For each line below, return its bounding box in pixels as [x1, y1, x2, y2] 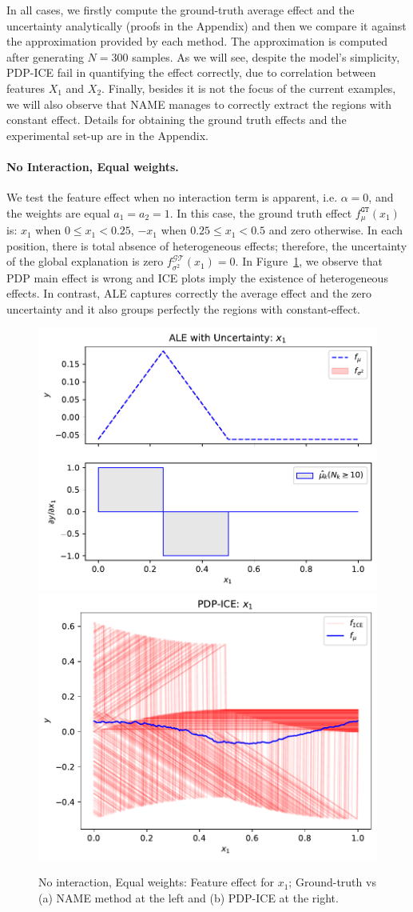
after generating [6, 48, 84, 65]
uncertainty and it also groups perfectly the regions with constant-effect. [6, 300, 361, 317]
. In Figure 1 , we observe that [235, 253, 383, 270]
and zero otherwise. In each [268, 222, 403, 238]
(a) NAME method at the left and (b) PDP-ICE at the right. [38, 890, 339, 906]
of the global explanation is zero [6, 253, 164, 270]
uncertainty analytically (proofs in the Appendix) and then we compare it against [6, 17, 407, 34]
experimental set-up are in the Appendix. [6, 126, 208, 143]
